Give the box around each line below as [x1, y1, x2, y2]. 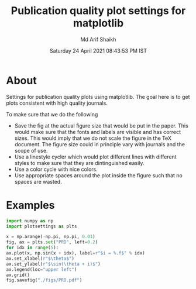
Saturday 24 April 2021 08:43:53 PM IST [49, 47, 147, 54]
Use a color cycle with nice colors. [14, 166, 98, 173]
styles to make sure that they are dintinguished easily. [14, 159, 145, 166]
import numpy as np [6, 218, 54, 223]
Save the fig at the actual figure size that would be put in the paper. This [14, 122, 188, 129]
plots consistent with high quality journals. [6, 99, 108, 106]
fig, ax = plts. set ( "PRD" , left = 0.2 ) [6, 239, 98, 245]
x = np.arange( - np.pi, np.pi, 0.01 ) [6, 234, 95, 240]
